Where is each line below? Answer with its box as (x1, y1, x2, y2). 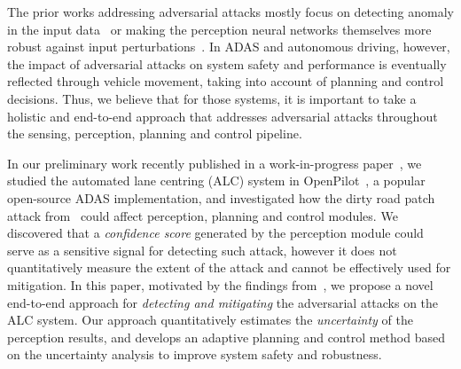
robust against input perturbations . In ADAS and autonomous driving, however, (7, 37, 450, 56)
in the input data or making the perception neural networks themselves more (7, 20, 432, 38)
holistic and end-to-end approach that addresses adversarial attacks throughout (7, 106, 438, 125)
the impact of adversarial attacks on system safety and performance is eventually (7, 54, 447, 73)
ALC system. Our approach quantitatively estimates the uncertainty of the (7, 310, 413, 329)
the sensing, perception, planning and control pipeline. (7, 124, 302, 143)
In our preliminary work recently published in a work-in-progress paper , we (7, 153, 422, 172)
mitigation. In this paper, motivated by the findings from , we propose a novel (7, 275, 434, 294)
